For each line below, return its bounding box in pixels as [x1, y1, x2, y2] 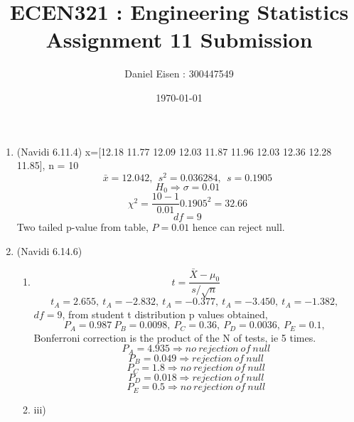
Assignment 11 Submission [45, 25, 313, 54]
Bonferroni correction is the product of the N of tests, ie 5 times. [33, 330, 316, 345]
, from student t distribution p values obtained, [62, 306, 268, 321]
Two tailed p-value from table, [16, 220, 149, 234]
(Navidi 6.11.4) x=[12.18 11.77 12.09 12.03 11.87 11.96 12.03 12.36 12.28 [16, 144, 332, 158]
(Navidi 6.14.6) [16, 243, 82, 258]
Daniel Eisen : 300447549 [124, 66, 234, 81]
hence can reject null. [192, 220, 285, 234]
